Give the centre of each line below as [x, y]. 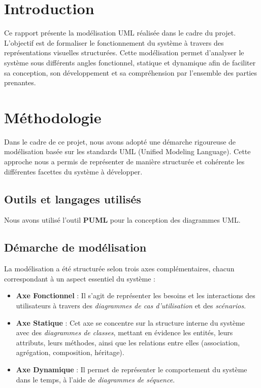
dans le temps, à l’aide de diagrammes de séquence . [95, 379]
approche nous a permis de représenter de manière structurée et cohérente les [124, 161]
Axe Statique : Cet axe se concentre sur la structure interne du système [130, 322]
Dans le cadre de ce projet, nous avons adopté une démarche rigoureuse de [120, 141]
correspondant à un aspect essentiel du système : [80, 278]
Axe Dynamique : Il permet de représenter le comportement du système [132, 369]
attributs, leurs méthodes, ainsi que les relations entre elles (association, [128, 342]
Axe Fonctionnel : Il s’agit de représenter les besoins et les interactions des [136, 295]
